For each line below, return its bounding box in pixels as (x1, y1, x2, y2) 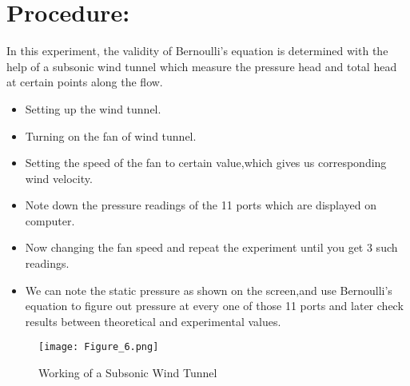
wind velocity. (25, 169, 93, 186)
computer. (25, 212, 75, 229)
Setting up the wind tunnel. (25, 100, 161, 117)
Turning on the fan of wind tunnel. (25, 127, 197, 144)
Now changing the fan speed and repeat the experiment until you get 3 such (25, 239, 398, 256)
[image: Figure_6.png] (38, 341, 159, 353)
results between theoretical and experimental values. (25, 312, 281, 329)
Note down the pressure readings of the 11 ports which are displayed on (25, 197, 377, 213)
